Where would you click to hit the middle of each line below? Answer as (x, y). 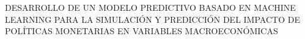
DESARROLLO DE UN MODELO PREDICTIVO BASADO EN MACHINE (150, 7)
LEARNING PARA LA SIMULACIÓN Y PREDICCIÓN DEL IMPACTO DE (152, 19)
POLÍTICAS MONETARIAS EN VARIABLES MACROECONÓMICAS (141, 31)
